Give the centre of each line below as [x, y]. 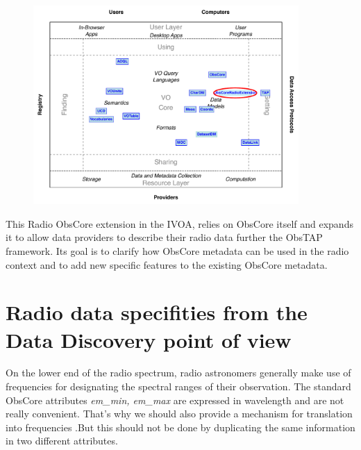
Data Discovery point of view [149, 339]
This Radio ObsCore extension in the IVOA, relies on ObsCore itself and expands [179, 223]
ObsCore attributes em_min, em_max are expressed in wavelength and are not [175, 400]
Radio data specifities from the [157, 312]
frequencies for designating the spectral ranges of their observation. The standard [178, 386]
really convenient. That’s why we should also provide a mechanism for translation [179, 414]
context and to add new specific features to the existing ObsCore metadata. [167, 264]
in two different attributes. [62, 441]
